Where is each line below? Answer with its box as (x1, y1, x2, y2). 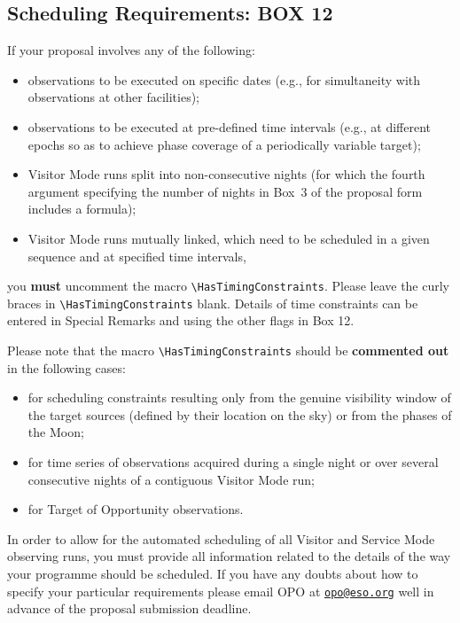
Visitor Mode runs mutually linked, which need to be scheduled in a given (27, 229, 430, 247)
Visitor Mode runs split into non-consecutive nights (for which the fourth (27, 165, 425, 183)
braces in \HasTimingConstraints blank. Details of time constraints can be (7, 293, 418, 312)
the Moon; (27, 423, 84, 441)
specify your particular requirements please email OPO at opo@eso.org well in (7, 581, 434, 600)
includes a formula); (27, 199, 136, 218)
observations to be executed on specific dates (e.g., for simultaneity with (27, 70, 421, 89)
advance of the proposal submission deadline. (7, 599, 252, 618)
